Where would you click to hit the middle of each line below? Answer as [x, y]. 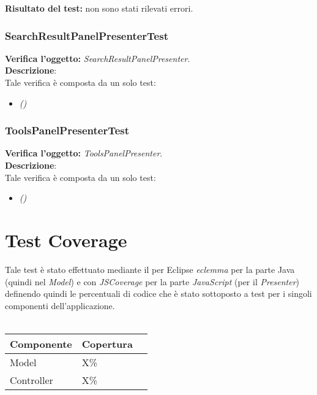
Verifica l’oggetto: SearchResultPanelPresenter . [98, 58]
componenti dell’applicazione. [60, 305]
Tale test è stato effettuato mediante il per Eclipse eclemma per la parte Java [150, 269]
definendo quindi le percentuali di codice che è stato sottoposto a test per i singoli [158, 293]
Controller [32, 380]
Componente [41, 343]
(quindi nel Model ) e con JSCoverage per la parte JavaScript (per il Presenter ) [152, 281]
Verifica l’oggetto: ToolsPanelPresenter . [84, 153]
